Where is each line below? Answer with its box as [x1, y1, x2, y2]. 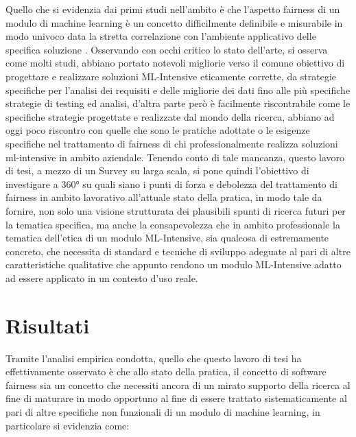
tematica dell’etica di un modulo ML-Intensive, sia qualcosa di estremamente [5, 231, 329, 245]
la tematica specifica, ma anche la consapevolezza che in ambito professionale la [5, 217, 340, 231]
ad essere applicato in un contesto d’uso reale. [5, 270, 198, 285]
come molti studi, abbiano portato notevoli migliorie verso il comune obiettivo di [5, 56, 345, 70]
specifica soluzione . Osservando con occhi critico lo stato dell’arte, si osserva [5, 42, 328, 56]
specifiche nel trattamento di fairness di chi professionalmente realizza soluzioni [5, 136, 338, 150]
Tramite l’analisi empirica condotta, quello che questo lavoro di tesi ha [5, 351, 302, 365]
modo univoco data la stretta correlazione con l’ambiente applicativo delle [5, 29, 316, 43]
